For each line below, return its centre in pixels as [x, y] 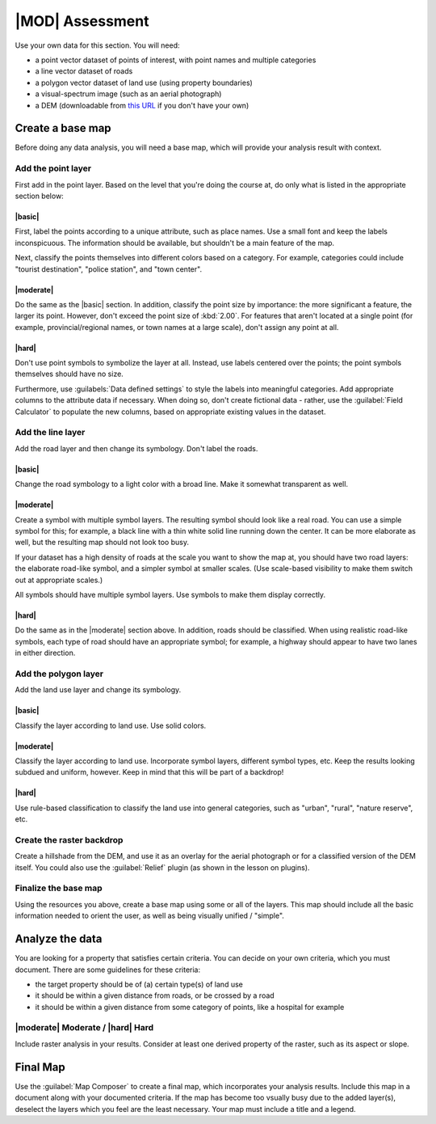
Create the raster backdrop [69, 839]
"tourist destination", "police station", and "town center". [108, 269]
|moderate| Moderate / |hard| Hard [84, 1028]
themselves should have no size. [69, 374]
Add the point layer [53, 168]
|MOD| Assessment [82, 21]
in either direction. [45, 653]
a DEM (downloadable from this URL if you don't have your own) [142, 105]
